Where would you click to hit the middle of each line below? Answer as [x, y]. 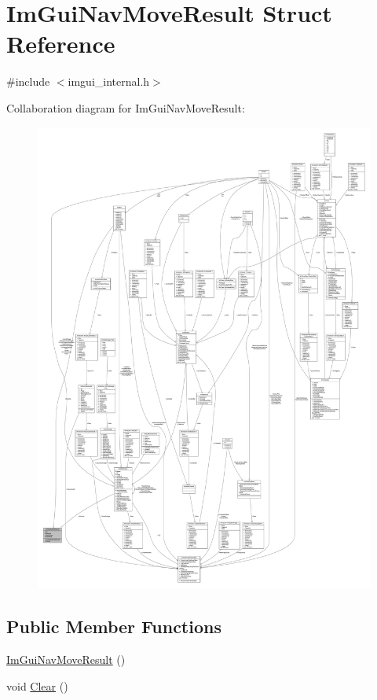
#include [28, 81]
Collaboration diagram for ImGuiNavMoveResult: [126, 107]
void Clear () [37, 685]
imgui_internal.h [109, 81]
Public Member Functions [114, 626]
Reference [61, 44]
